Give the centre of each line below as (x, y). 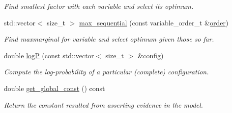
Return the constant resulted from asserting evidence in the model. (103, 104)
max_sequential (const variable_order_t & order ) (154, 22)
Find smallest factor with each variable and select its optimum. (99, 6)
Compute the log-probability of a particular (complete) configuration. (106, 72)
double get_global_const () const (55, 88)
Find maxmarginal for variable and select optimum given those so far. (109, 39)
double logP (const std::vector (49, 55)
